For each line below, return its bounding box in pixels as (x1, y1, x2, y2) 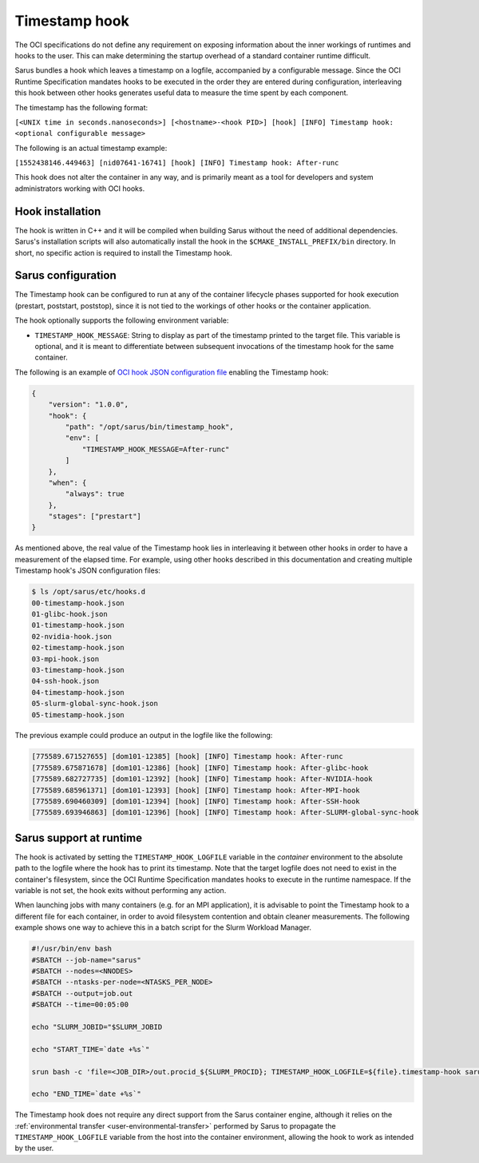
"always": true (65, 490, 125, 498)
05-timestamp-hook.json (31, 710, 125, 719)
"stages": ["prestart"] (48, 512, 141, 521)
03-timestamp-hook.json (31, 665, 125, 674)
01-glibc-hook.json (31, 609, 108, 618)
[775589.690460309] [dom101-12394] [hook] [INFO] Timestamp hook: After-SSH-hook (31, 797, 361, 806)
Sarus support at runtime (14, 831, 143, 844)
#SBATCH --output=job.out (31, 989, 133, 998)
